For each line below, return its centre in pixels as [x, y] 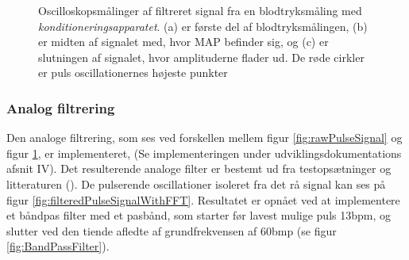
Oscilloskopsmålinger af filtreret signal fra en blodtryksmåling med [200, 10]
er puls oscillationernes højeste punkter [133, 73]
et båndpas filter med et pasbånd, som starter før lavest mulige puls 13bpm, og [199, 215]
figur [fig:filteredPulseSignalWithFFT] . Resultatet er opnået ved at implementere [203, 199]
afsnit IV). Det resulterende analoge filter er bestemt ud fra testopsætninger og [199, 168]
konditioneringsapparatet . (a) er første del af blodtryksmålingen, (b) [203, 26]
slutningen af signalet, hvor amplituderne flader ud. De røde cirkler [201, 57]
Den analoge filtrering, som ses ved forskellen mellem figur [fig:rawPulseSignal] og [204, 138]
